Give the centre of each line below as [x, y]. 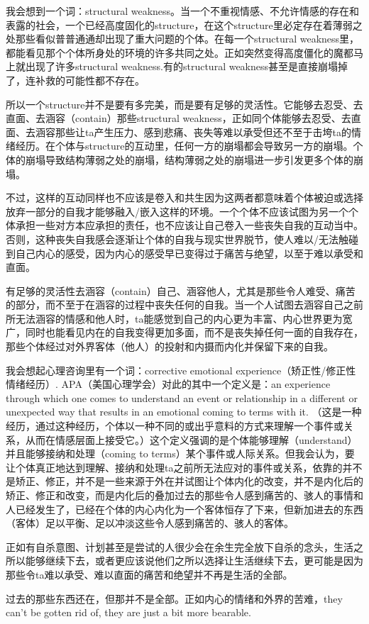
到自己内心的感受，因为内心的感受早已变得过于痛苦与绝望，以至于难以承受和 [184, 253]
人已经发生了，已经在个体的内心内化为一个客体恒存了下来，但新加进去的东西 [184, 509]
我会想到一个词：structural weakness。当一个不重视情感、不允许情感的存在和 [183, 11]
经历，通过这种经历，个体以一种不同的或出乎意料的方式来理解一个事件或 [175, 426]
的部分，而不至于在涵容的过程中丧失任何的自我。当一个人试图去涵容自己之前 [184, 305]
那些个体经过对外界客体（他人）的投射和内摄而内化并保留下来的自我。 [170, 346]
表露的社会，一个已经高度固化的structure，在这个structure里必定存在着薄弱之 [184, 24]
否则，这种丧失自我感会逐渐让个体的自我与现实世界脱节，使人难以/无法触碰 [182, 239]
